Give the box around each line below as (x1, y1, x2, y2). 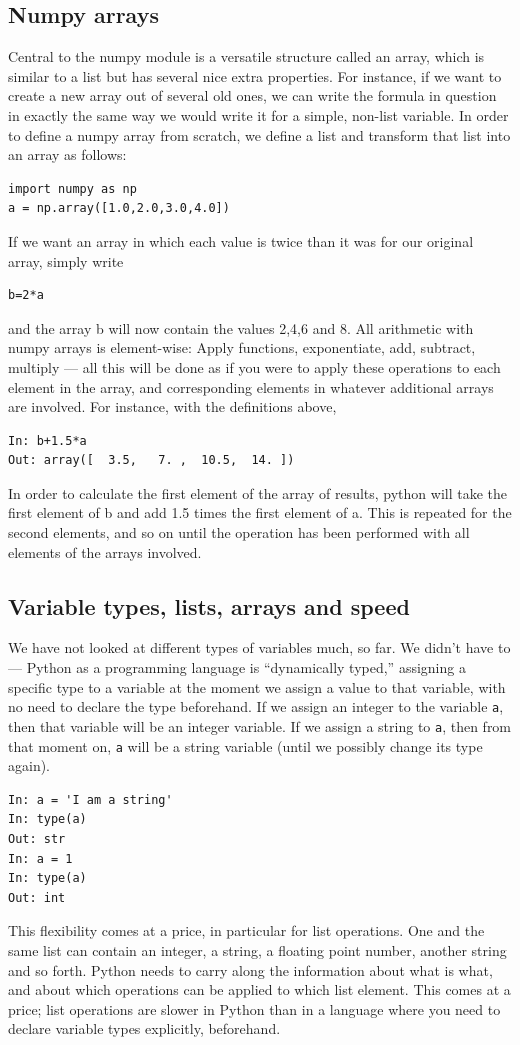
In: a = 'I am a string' (8, 792, 173, 807)
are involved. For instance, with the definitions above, (8, 396, 337, 417)
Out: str (8, 832, 66, 846)
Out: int (8, 890, 66, 905)
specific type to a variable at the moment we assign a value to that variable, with (8, 676, 506, 697)
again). (8, 755, 51, 776)
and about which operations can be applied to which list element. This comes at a (8, 979, 511, 1000)
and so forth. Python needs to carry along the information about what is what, (8, 959, 493, 980)
